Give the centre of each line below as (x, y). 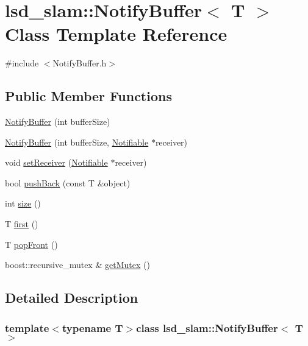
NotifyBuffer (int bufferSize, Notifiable (77, 142)
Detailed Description (72, 298)
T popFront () (31, 244)
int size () (23, 203)
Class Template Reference (116, 34)
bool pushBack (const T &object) (68, 182)
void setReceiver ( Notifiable (56, 162)
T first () (22, 224)
